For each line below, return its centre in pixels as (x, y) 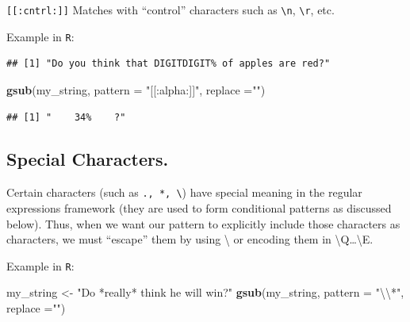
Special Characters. (88, 159)
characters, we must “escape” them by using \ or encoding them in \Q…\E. (190, 239)
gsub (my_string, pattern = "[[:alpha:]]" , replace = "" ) (136, 89)
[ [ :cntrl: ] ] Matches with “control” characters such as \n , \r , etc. (171, 10)
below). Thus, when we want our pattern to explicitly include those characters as (203, 223)
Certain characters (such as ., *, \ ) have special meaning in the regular (184, 192)
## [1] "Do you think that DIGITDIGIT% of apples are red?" (169, 64)
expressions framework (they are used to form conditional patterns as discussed (199, 207)
